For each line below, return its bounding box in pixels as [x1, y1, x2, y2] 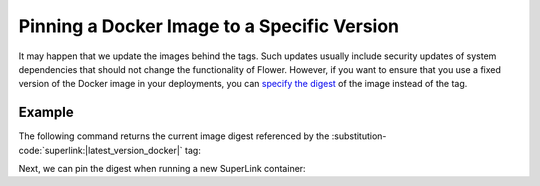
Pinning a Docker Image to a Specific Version [18, 15, 400, 37]
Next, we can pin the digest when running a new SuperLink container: [18, 163, 306, 175]
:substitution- [331, 130, 387, 142]
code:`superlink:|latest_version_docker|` [18, 144, 184, 156]
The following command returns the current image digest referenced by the [18, 130, 330, 142]
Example [18, 104, 74, 121]
